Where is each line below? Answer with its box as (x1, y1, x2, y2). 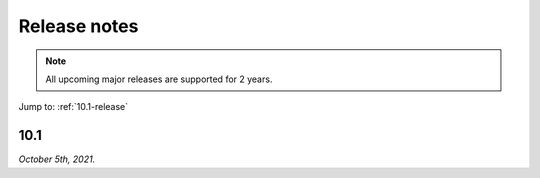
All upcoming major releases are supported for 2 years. (45, 73, 273, 85)
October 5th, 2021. (18, 153, 96, 165)
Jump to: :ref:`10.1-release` (18, 101, 129, 113)
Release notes (18, 15, 139, 37)
